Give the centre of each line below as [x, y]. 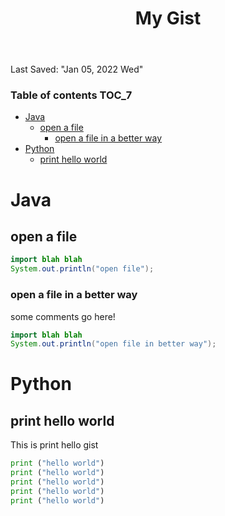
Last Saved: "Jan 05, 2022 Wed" [77, 69]
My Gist [168, 18]
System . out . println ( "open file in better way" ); [113, 344]
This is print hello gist [54, 445]
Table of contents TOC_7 [71, 95]
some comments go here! [63, 316]
